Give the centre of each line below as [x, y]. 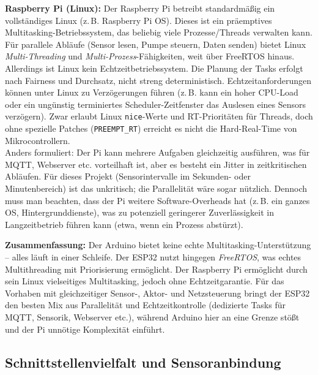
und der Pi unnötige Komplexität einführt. [85, 329]
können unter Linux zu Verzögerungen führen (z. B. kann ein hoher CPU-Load [152, 92]
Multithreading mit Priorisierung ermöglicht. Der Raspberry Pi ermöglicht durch [156, 269]
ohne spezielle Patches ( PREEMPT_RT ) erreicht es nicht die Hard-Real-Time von [151, 128]
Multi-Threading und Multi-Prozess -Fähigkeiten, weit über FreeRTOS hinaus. [150, 56]
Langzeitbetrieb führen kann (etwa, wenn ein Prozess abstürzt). [124, 224]
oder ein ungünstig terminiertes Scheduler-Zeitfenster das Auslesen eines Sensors [156, 104]
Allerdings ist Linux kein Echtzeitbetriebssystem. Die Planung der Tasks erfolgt [154, 68]
